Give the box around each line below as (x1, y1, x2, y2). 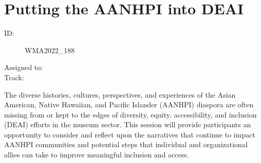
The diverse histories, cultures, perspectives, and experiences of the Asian (4, 89, 236, 100)
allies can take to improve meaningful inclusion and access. (4, 149, 189, 160)
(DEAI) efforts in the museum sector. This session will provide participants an (4, 119, 251, 130)
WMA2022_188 (25, 44, 75, 55)
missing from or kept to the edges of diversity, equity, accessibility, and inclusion (4, 109, 257, 120)
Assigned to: (4, 62, 43, 73)
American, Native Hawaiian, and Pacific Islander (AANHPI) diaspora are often (4, 99, 254, 110)
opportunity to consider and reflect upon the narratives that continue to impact (4, 129, 255, 139)
